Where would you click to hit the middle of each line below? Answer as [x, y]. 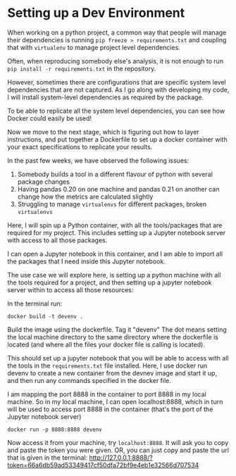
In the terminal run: [35, 303]
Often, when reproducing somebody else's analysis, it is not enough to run [116, 61]
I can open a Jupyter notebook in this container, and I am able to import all [115, 253]
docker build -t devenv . [45, 316]
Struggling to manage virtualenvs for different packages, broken [112, 204]
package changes [44, 182]
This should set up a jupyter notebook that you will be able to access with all [118, 358]
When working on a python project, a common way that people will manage [117, 32]
